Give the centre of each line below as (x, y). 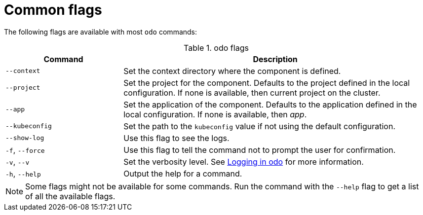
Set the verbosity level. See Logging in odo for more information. (244, 161)
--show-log (25, 138)
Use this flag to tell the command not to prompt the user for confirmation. (260, 150)
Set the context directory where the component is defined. (232, 71)
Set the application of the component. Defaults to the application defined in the (270, 104)
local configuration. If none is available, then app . (215, 114)
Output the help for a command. (183, 173)
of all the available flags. (70, 196)
